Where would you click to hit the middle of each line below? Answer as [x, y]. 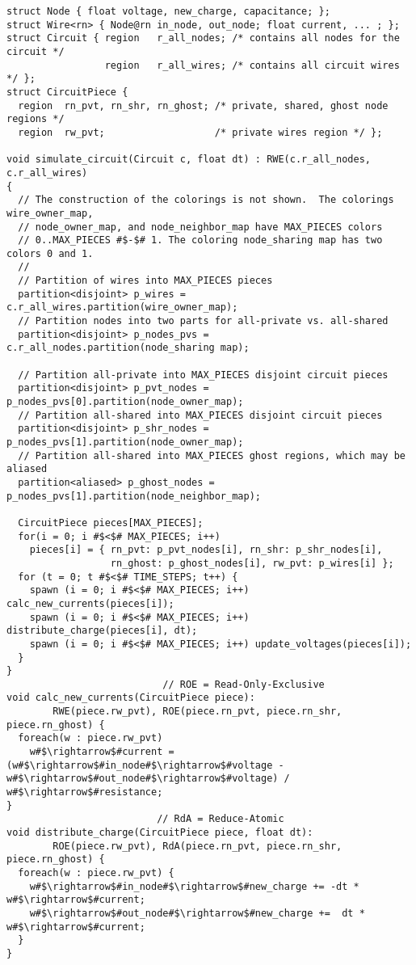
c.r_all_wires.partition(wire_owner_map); [122, 308]
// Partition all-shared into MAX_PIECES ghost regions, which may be [212, 455]
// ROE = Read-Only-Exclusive [244, 684]
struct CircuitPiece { [67, 92]
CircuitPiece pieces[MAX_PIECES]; [111, 523]
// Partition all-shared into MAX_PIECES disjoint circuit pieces [200, 415]
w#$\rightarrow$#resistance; [85, 792]
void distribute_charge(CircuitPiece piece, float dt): [160, 833]
